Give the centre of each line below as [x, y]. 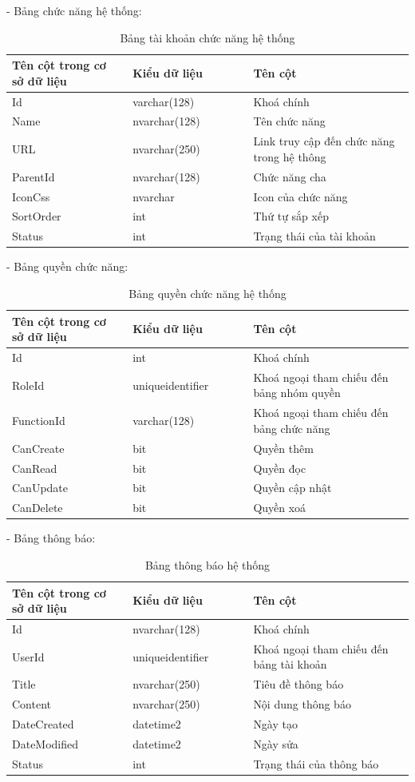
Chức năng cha [290, 176]
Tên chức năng [289, 121]
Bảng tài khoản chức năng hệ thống [207, 37]
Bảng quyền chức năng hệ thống [207, 293]
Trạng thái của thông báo [316, 763]
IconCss [31, 196]
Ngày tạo [275, 723]
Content [32, 704]
